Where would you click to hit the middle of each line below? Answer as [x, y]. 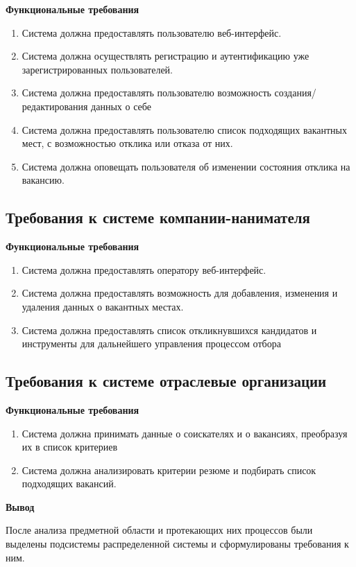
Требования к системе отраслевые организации [166, 381]
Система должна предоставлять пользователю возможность [146, 93]
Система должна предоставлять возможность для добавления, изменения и [180, 293]
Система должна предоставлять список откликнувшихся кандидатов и [169, 330]
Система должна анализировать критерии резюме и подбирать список [169, 470]
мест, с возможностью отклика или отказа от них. [127, 143]
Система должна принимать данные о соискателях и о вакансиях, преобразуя [185, 433]
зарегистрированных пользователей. [97, 69]
